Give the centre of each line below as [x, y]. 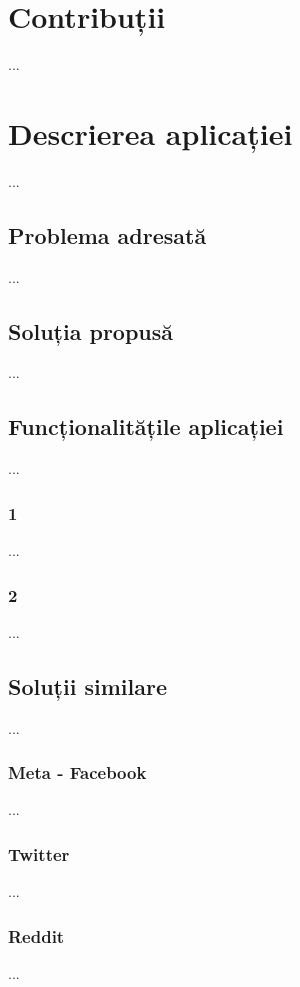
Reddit [36, 935]
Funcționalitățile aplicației [146, 426]
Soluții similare [87, 685]
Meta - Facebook [77, 772]
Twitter [39, 853]
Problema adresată [107, 234]
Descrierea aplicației [150, 132]
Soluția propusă [91, 330]
